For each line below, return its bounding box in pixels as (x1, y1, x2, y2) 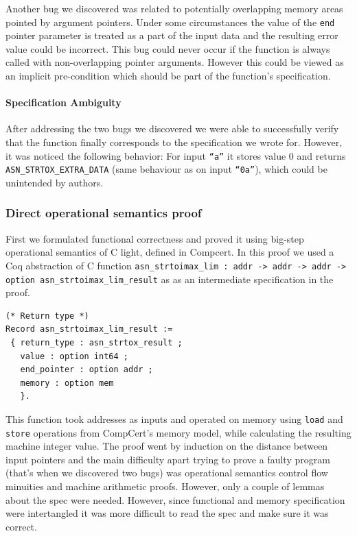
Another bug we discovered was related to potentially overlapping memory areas (5, 1, 343, 15)
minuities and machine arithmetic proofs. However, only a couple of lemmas (5, 479, 325, 494)
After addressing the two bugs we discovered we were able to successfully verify (5, 121, 339, 136)
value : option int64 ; (20, 351, 128, 361)
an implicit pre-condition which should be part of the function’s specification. (5, 69, 331, 83)
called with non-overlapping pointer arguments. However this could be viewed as (5, 55, 344, 69)
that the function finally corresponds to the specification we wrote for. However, (5, 135, 343, 149)
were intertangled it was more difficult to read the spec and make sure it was (5, 506, 329, 520)
